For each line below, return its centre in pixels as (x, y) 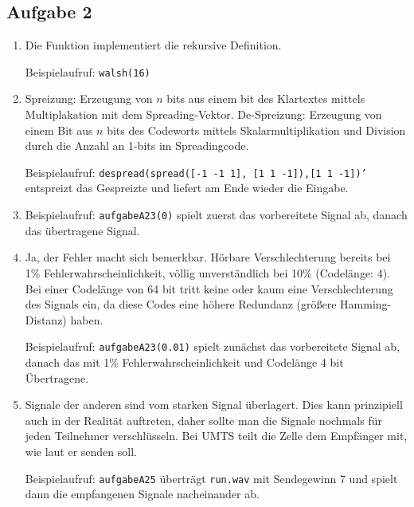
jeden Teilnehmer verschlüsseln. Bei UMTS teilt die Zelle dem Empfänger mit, (216, 436)
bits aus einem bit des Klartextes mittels (266, 98)
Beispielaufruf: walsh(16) (88, 71)
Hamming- (366, 304)
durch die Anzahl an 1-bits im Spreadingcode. (137, 145)
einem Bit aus (59, 130)
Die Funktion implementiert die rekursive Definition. (153, 45)
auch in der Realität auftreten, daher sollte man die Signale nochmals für (203, 420)
